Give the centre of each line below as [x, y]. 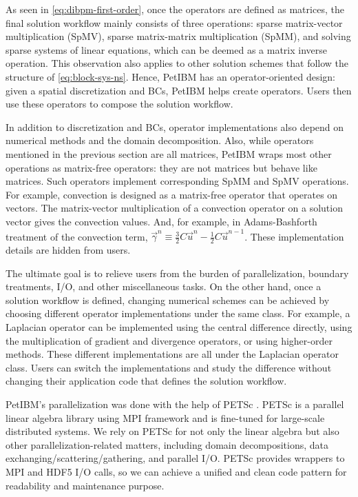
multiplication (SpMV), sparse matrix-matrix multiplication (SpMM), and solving [178, 36]
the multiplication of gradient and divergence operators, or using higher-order [169, 340]
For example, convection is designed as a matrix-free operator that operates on [172, 194]
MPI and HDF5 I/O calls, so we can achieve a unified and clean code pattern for [176, 471]
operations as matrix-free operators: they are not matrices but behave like [161, 167]
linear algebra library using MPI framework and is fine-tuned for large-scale [165, 417]
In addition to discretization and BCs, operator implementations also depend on [175, 126]
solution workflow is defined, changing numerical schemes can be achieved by [168, 300]
